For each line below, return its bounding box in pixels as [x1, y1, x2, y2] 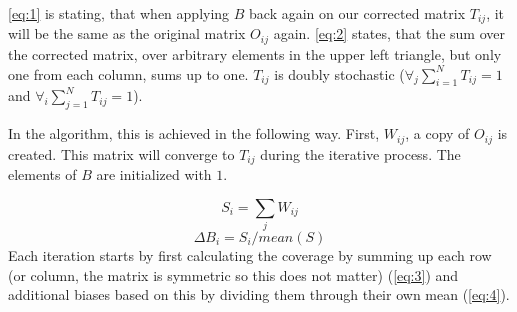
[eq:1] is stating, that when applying [8, 3, 230, 23]
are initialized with [96, 164, 212, 184]
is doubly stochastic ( [274, 63, 405, 84]
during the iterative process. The [260, 143, 461, 164]
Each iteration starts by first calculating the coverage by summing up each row [8, 244, 492, 265]
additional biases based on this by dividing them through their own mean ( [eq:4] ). [8, 284, 510, 305]
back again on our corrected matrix [249, 3, 466, 23]
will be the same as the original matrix [8, 23, 246, 44]
